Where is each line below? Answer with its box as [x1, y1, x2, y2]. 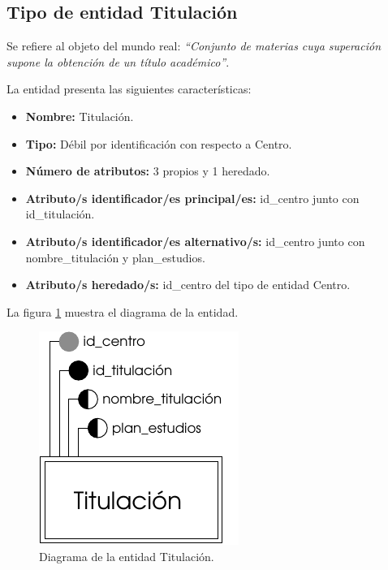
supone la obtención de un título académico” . [6, 53, 230, 70]
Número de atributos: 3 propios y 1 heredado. [25, 162, 270, 179]
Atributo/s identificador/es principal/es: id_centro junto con [25, 189, 360, 206]
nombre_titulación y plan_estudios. [25, 248, 205, 266]
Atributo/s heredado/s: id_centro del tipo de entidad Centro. [25, 276, 351, 293]
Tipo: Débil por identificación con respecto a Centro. [25, 135, 292, 152]
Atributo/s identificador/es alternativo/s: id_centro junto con [25, 232, 365, 249]
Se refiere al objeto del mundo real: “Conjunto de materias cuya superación [6, 37, 382, 54]
